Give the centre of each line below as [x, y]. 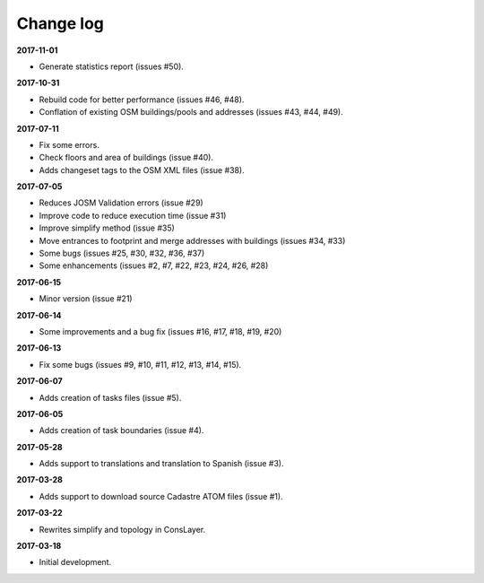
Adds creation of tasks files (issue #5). [110, 397]
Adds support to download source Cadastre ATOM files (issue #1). [161, 496]
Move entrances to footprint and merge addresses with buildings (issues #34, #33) [192, 240]
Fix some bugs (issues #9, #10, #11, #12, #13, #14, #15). [140, 364]
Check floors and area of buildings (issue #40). [126, 158]
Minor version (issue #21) [86, 299]
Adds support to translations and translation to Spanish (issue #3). [161, 464]
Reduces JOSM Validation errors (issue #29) [121, 203]
